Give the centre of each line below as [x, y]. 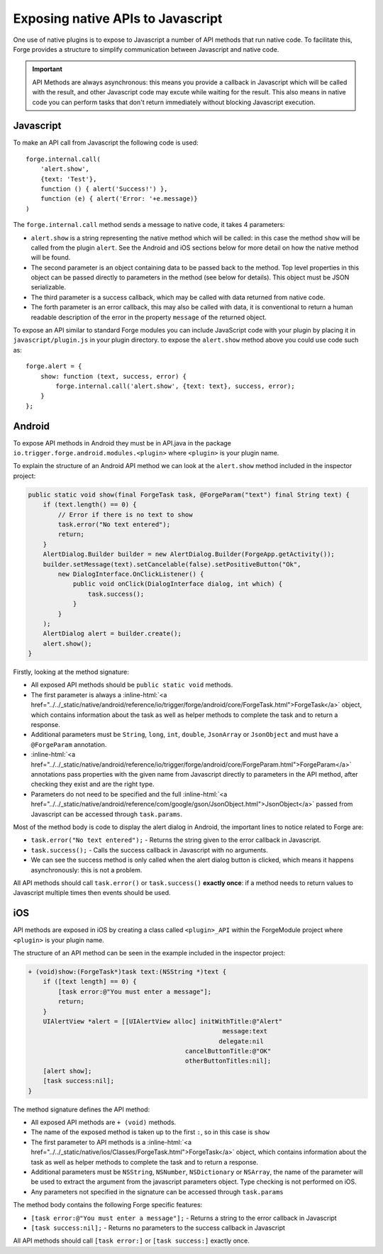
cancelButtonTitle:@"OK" [228, 1051]
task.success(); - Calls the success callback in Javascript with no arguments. [150, 850]
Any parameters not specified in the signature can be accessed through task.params [157, 1192]
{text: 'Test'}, [68, 179]
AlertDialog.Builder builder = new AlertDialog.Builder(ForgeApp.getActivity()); [189, 554]
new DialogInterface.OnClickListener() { [131, 574]
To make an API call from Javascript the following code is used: [106, 143]
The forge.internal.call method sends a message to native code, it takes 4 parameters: [149, 225]
